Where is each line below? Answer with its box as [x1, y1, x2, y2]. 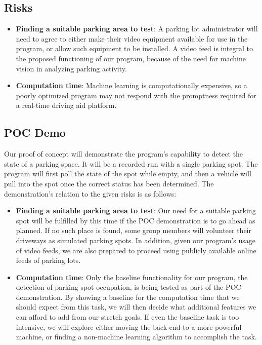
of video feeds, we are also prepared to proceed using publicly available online [16, 245, 256, 255]
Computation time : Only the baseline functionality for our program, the [16, 272, 248, 282]
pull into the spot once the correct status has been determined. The [4, 178, 214, 188]
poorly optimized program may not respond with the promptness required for [16, 90, 256, 100]
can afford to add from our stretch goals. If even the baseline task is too [16, 312, 239, 322]
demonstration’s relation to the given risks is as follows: [4, 188, 177, 199]
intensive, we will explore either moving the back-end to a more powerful [16, 321, 242, 332]
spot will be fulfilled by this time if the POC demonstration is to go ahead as [16, 215, 255, 225]
